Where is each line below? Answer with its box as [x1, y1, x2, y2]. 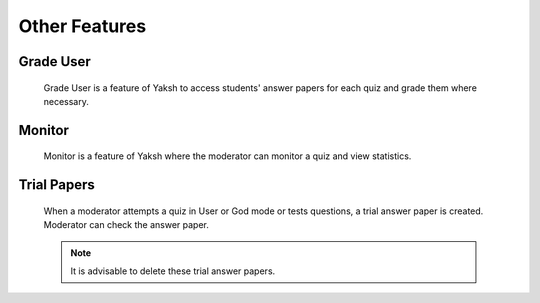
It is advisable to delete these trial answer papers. [70, 265, 276, 277]
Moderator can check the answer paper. [43, 219, 210, 231]
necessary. [43, 95, 90, 107]
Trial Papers [18, 176, 95, 194]
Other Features [18, 15, 147, 37]
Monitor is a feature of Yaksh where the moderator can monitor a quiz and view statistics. [43, 150, 412, 162]
